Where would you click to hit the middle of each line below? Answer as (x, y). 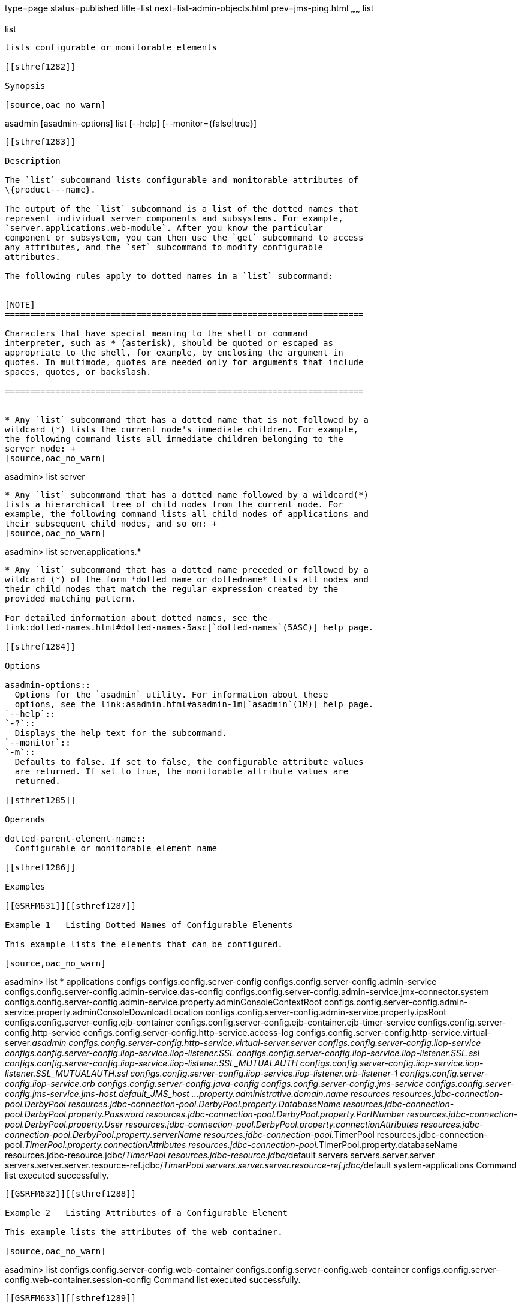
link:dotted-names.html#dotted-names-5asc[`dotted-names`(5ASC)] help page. (189, 627)
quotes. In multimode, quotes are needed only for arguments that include (184, 362)
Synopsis (25, 85)
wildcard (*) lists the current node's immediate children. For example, (182, 429)
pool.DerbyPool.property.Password (74, 1114)
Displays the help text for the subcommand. (121, 733)
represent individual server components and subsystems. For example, (174, 218)
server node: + (40, 448)
